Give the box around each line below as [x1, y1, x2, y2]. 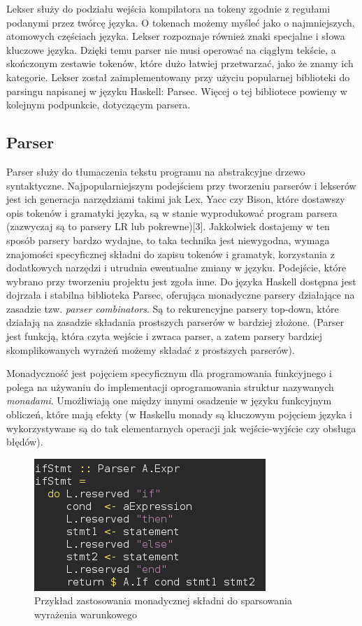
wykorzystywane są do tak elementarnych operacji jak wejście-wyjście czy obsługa [6, 420, 356, 435]
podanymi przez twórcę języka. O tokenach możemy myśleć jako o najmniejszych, [6, 15, 355, 29]
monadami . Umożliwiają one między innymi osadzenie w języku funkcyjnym [6, 393, 332, 408]
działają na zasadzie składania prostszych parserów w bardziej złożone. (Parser [6, 315, 345, 329]
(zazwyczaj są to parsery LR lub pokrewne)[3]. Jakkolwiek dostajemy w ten [6, 219, 330, 234]
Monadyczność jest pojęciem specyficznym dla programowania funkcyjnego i [6, 366, 332, 380]
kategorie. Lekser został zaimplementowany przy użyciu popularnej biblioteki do [6, 69, 350, 84]
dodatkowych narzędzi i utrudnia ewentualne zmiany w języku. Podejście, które [6, 260, 347, 275]
